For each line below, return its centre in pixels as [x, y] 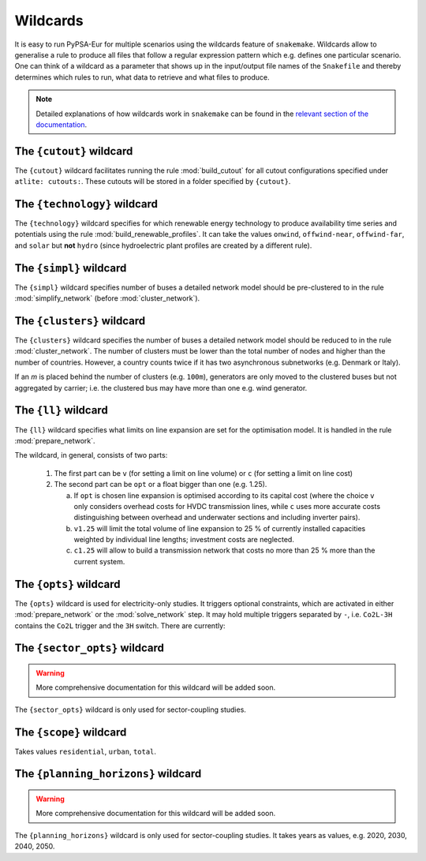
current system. [99, 561]
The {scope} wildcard [71, 732]
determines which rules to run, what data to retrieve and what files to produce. [142, 77]
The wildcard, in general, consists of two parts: [91, 455]
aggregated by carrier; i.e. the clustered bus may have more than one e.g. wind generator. [161, 387]
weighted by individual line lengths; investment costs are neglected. [184, 540]
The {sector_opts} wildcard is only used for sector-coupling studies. [130, 709]
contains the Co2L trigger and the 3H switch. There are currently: [120, 625]
